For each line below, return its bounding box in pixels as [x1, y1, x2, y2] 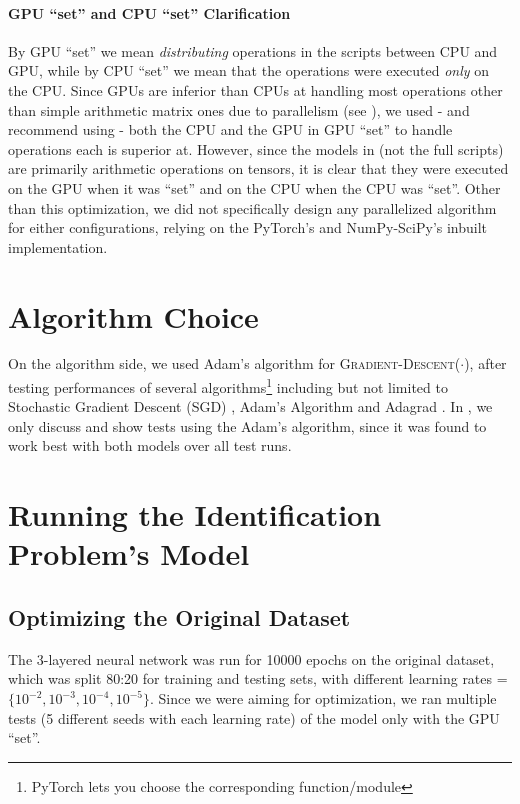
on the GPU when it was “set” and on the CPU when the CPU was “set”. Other [8, 177, 501, 198]
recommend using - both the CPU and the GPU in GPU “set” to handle [8, 119, 453, 140]
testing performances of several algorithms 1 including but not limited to [8, 374, 448, 397]
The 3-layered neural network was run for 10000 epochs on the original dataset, [8, 648, 495, 669]
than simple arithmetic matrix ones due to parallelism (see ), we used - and [8, 99, 470, 120]
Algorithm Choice [8, 295, 259, 336]
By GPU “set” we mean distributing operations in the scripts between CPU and [8, 40, 498, 61]
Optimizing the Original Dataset [8, 602, 351, 633]
